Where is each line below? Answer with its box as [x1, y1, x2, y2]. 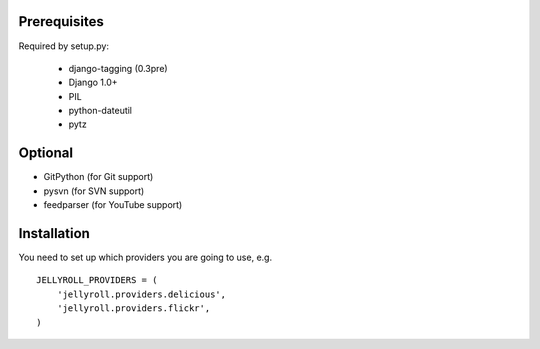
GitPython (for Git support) [43, 171, 154, 183]
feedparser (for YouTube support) [43, 199, 183, 211]
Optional [18, 145, 74, 162]
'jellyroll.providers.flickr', [56, 303, 211, 314]
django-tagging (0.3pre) [68, 62, 169, 74]
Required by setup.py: [18, 40, 110, 52]
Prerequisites [18, 13, 104, 30]
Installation [18, 225, 90, 242]
